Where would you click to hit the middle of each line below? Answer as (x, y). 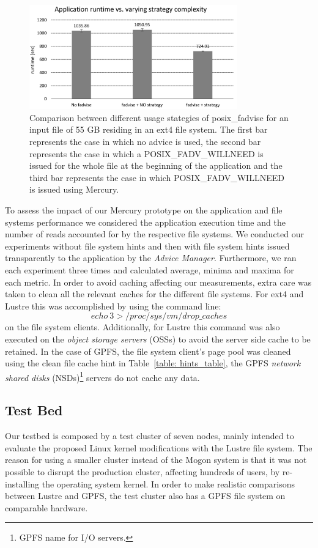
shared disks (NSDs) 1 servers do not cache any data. (102, 376)
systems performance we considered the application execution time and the (145, 222)
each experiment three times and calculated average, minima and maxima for (150, 269)
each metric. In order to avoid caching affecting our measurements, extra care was (158, 282)
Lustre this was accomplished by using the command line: (113, 305)
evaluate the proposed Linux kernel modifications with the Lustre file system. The (159, 447)
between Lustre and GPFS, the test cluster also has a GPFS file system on (145, 496)
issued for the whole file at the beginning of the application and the (156, 165)
